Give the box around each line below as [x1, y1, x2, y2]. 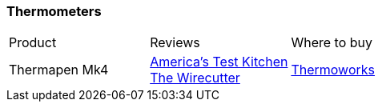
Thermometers [6, 3, 102, 19]
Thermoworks [291, 62, 376, 78]
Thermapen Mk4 [9, 62, 109, 78]
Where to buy [291, 34, 372, 51]
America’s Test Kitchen [150, 54, 288, 70]
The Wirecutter [150, 70, 240, 86]
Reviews [150, 34, 200, 51]
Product [9, 34, 57, 51]
